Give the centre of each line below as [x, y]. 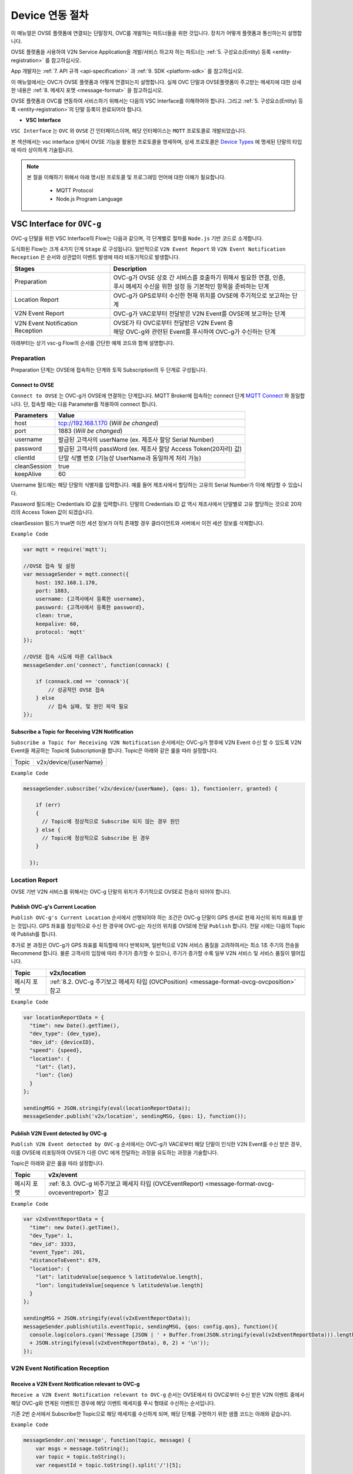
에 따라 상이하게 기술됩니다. [42, 150]
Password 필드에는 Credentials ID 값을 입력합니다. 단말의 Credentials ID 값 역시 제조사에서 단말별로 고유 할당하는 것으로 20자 [156, 504]
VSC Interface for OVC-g [56, 224]
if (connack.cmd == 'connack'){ [82, 682]
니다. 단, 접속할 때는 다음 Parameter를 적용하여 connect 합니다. [84, 404]
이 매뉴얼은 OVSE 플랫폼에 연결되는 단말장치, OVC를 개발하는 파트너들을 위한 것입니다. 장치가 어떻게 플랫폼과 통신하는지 [149, 33]
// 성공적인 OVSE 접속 [76, 690]
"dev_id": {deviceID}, [62, 1042]
